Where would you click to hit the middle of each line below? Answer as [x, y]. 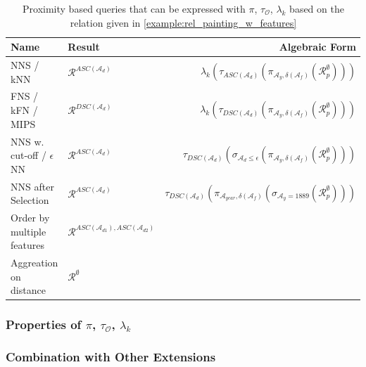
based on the [317, 8]
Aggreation [34, 262]
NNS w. [27, 141]
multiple [29, 231]
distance [28, 290]
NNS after [32, 186]
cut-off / [29, 155]
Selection [30, 200]
